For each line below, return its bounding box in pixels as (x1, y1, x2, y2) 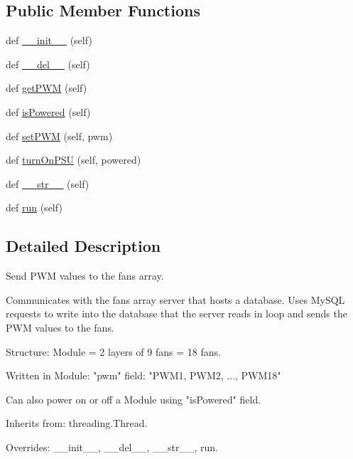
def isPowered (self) (6, 104, 91, 119)
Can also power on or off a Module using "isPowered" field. (6, 391, 261, 406)
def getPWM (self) (6, 80, 87, 95)
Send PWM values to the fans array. (6, 268, 164, 283)
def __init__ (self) (6, 33, 92, 48)
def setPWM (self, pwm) (6, 128, 113, 143)
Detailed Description (6, 235, 161, 257)
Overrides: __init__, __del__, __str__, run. (6, 439, 219, 454)
